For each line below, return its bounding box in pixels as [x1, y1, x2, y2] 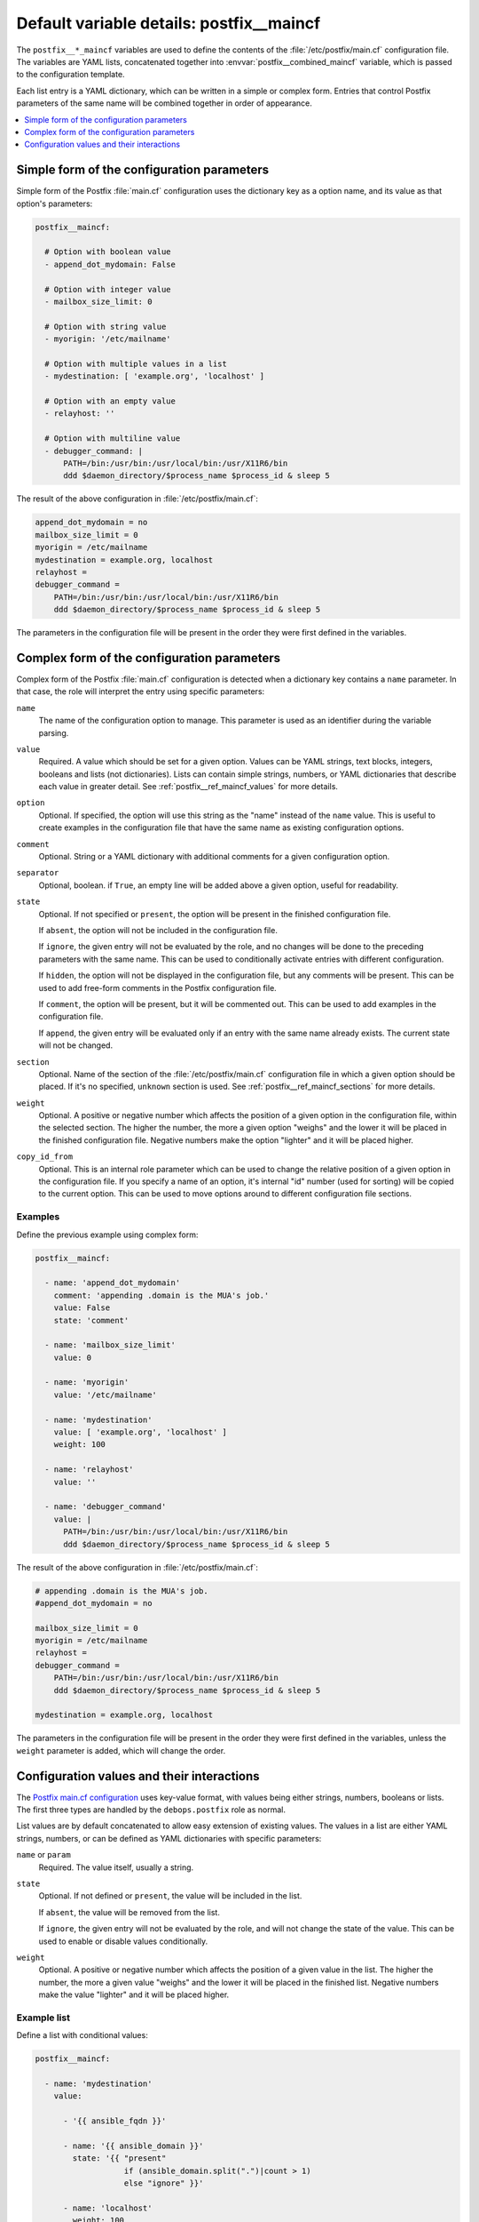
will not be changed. [38, 1040, 114, 1051]
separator [16, 867, 59, 878]
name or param [16, 1850, 71, 1860]
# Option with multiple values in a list [44, 358, 228, 369]
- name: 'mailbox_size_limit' [44, 1340, 177, 1350]
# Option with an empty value [44, 396, 177, 406]
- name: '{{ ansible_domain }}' [63, 2141, 204, 2151]
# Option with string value [44, 321, 167, 332]
